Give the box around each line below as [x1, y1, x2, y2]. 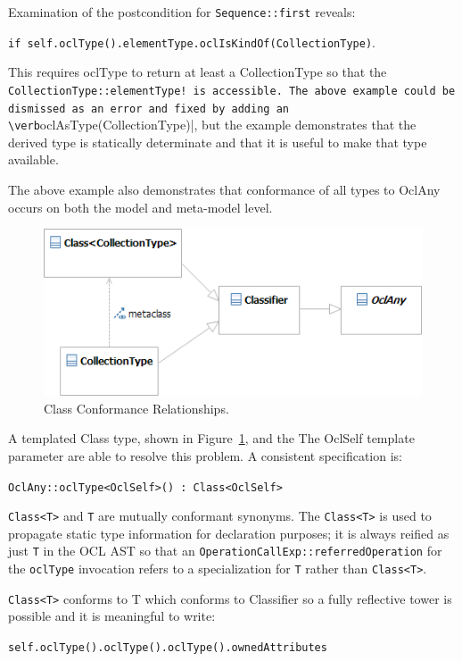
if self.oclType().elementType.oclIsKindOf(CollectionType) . [8, 32, 375, 51]
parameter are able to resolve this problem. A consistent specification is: [8, 446, 403, 464]
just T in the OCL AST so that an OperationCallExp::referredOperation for [8, 541, 442, 560]
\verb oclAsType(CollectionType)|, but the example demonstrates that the [8, 115, 417, 134]
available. [8, 150, 59, 169]
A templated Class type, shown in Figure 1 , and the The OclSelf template [8, 429, 415, 448]
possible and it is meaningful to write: [8, 607, 216, 625]
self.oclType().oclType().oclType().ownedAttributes [8, 641, 327, 655]
